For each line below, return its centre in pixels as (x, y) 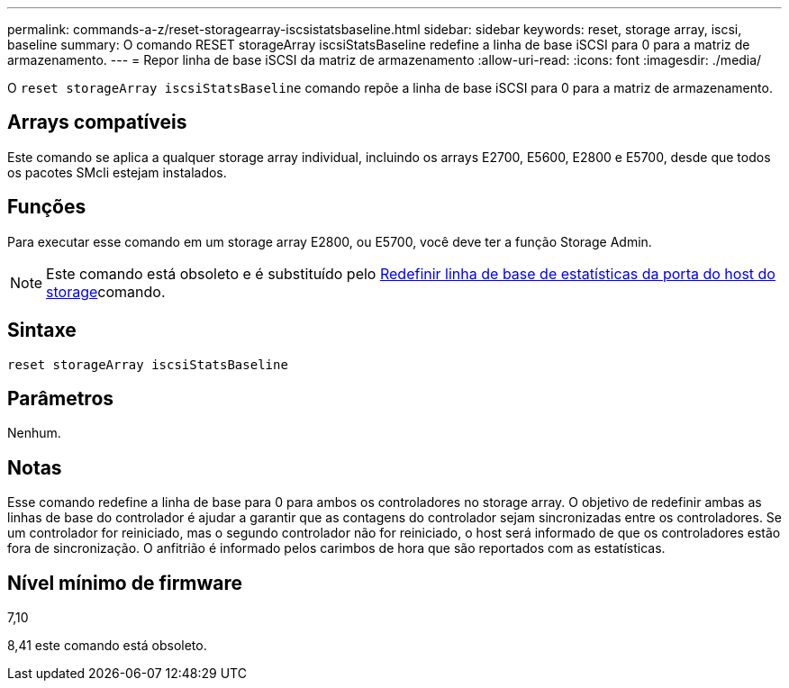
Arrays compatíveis (97, 122)
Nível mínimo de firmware (125, 583)
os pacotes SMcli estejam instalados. (117, 172)
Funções (47, 207)
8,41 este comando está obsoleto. (107, 646)
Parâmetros (61, 398)
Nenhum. (34, 433)
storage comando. (106, 291)
